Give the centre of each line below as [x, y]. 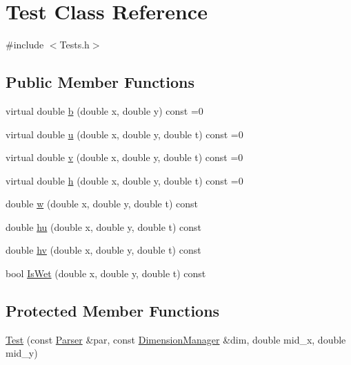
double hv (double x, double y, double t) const [103, 250]
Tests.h [74, 45]
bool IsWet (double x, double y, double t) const [106, 273]
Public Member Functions [100, 82]
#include [25, 45]
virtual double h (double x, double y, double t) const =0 [124, 180]
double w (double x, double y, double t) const [102, 204]
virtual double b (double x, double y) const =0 [104, 110]
